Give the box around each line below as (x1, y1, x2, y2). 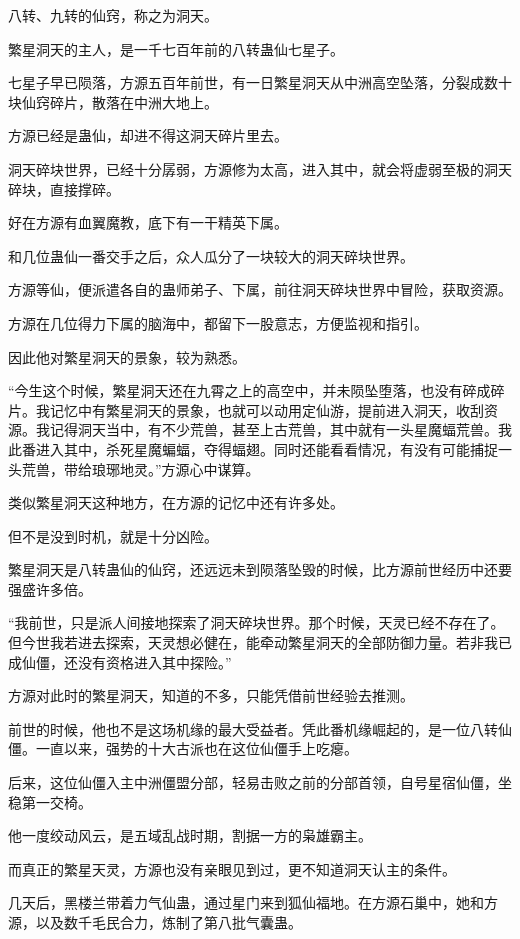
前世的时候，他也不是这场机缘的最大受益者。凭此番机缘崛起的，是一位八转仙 (8, 718, 512, 739)
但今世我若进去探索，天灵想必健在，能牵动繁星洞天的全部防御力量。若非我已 (8, 632, 512, 653)
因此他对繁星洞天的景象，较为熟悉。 (8, 346, 246, 367)
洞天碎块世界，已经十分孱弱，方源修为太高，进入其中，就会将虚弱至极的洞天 (8, 158, 512, 179)
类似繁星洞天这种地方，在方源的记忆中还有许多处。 (8, 492, 344, 513)
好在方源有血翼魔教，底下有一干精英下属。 (8, 212, 288, 233)
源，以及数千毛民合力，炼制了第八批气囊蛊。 (8, 912, 302, 932)
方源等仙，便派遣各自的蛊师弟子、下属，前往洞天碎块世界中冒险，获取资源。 (8, 279, 512, 300)
